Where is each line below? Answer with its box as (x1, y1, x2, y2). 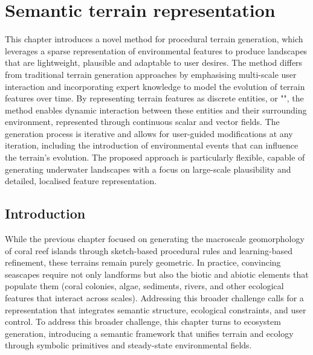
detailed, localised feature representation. (5, 174, 157, 187)
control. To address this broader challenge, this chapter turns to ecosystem (5, 315, 281, 328)
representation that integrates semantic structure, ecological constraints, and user (5, 303, 306, 316)
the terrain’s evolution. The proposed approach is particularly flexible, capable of (5, 151, 305, 164)
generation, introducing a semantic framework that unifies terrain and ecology (5, 327, 294, 339)
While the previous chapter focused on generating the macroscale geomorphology (5, 232, 305, 245)
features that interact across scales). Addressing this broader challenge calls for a (5, 292, 304, 304)
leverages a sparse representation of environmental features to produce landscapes (5, 44, 308, 57)
